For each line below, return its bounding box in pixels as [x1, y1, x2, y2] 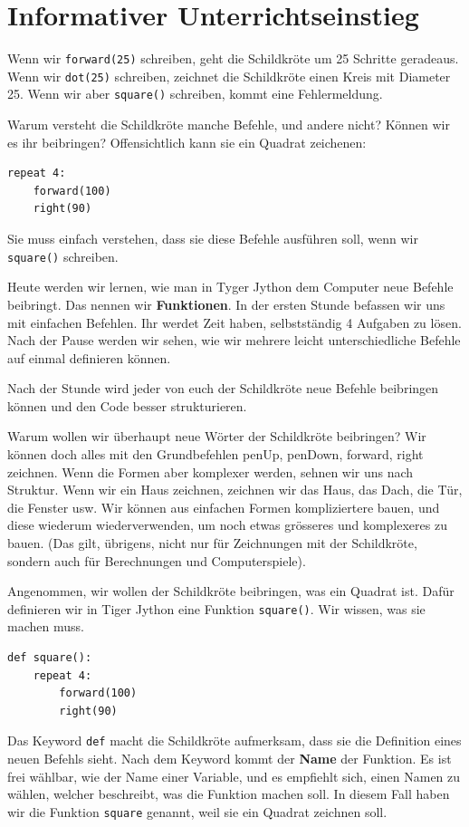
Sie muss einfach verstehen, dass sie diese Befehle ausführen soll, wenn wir [7, 229, 419, 248]
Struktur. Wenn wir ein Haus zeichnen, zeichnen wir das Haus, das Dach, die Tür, [7, 480, 463, 499]
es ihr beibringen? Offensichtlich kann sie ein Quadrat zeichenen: [7, 132, 367, 151]
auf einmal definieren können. [7, 348, 171, 367]
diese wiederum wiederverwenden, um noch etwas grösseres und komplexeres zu [7, 515, 447, 534]
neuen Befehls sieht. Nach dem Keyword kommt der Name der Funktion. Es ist [7, 749, 452, 768]
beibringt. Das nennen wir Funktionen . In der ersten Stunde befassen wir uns [7, 294, 445, 313]
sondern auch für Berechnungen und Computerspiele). [7, 551, 306, 570]
